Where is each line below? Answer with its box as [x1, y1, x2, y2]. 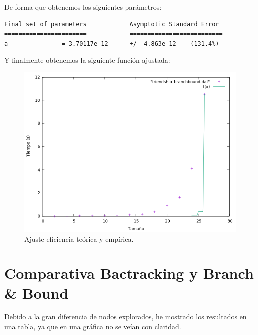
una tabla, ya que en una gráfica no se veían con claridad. [4, 321, 181, 332]
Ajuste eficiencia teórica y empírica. [24, 233, 134, 244]
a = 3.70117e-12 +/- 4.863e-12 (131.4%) [4, 40, 219, 47]
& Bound [4, 282, 69, 303]
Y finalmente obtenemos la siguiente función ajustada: [4, 55, 170, 65]
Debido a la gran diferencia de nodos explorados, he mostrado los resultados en [4, 311, 247, 322]
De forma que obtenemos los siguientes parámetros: [4, 2, 162, 12]
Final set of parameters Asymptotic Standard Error [4, 20, 219, 28]
